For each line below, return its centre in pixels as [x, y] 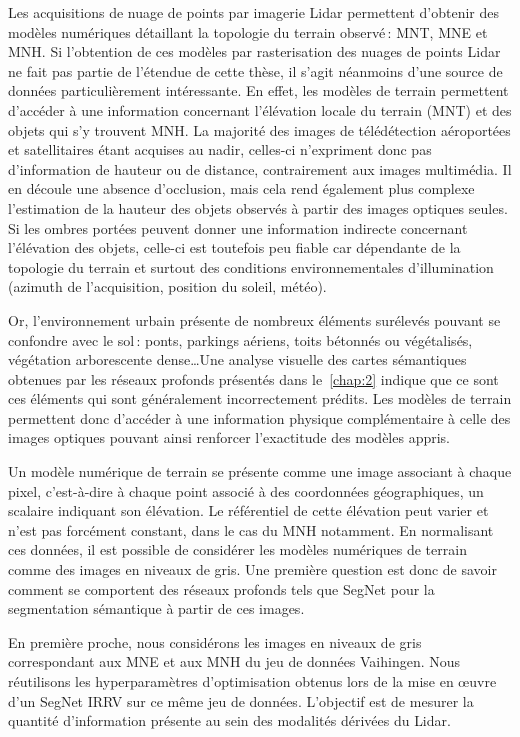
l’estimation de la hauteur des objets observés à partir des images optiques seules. [258, 207]
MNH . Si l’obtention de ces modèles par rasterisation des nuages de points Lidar [254, 51]
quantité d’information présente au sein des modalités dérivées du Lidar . [229, 720]
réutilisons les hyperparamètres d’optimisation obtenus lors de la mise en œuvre [252, 681]
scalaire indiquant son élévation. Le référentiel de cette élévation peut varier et [248, 510]
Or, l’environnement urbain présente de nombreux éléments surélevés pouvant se [254, 319]
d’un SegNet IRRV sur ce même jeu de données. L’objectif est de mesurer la [241, 700]
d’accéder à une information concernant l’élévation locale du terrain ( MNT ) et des [260, 109]
